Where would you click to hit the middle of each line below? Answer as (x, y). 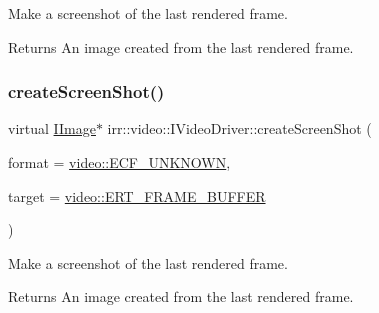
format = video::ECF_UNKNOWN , (119, 162)
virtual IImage (52, 128)
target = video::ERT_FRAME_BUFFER (137, 195)
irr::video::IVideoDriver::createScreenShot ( (239, 128)
